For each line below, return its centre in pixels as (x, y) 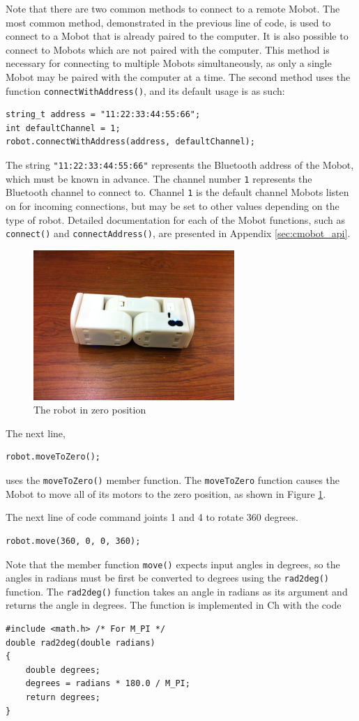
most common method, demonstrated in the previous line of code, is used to (168, 22)
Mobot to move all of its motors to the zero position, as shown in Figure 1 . (166, 493)
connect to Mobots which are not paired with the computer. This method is (168, 49)
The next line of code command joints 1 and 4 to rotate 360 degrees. (152, 517)
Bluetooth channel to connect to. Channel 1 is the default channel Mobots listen (177, 192)
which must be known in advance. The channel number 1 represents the (159, 178)
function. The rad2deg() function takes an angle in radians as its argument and (177, 591)
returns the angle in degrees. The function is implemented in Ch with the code (174, 605)
